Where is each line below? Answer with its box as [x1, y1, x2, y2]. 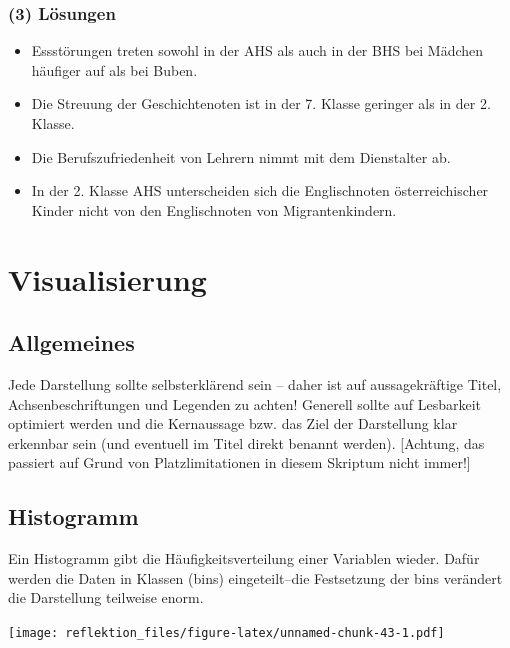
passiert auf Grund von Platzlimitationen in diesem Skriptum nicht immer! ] [8, 452, 471, 473]
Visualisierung [8, 258, 207, 299]
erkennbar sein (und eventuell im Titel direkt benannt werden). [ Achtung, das [8, 432, 485, 453]
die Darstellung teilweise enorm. [8, 587, 204, 608]
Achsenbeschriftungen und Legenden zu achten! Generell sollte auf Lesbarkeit [8, 393, 482, 414]
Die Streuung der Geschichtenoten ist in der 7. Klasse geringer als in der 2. [31, 93, 491, 114]
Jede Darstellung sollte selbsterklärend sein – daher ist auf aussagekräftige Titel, [8, 373, 502, 394]
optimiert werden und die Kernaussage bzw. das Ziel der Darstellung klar [8, 413, 458, 434]
